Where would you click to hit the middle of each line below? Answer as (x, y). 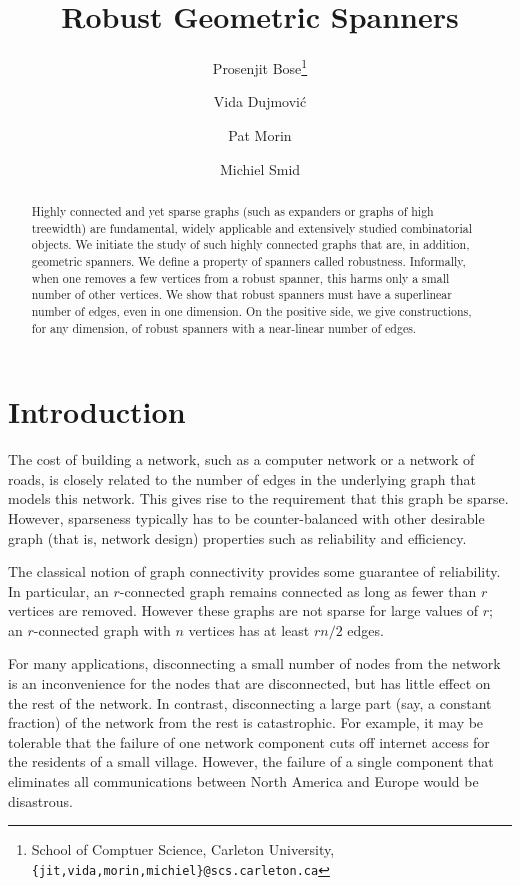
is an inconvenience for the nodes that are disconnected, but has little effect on (249, 683)
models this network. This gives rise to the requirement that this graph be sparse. (258, 498)
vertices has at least (249, 629)
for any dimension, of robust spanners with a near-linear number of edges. (224, 327)
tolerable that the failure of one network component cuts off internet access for (249, 741)
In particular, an (58, 590)
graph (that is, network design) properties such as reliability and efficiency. (237, 537)
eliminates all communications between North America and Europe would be (243, 781)
